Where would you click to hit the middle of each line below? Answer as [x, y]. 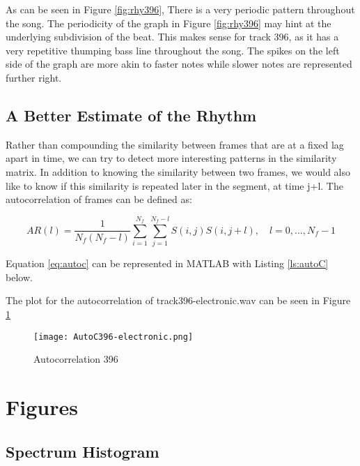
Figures [42, 407]
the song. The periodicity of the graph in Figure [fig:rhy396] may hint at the [169, 23]
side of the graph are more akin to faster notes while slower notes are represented [179, 64]
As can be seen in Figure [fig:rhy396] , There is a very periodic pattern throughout [180, 9]
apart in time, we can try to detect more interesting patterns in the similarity [171, 158]
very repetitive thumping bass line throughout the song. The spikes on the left [173, 50]
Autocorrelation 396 [76, 359]
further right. [34, 77]
